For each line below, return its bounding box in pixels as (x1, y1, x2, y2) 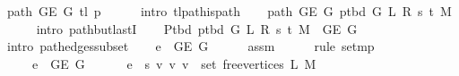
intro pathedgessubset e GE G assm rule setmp (6, 37, 375, 55)
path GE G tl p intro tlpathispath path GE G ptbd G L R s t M (6, 2, 452, 20)
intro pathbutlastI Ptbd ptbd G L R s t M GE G (36, 19, 358, 38)
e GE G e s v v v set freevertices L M (31, 54, 316, 72)
